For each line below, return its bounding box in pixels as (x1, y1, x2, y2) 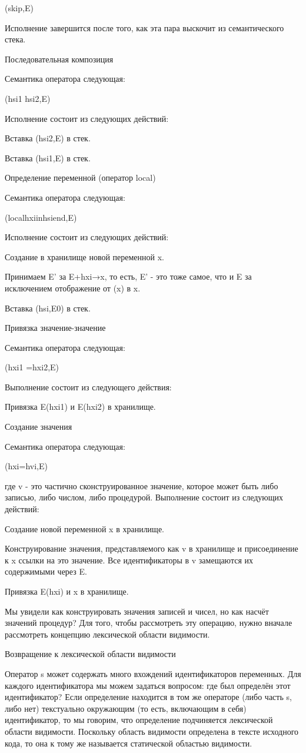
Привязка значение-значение (5, 321, 106, 334)
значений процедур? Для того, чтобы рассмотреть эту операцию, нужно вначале (5, 616, 292, 629)
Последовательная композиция (5, 52, 114, 65)
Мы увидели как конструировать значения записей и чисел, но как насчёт (5, 605, 269, 617)
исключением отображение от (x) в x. (5, 281, 141, 294)
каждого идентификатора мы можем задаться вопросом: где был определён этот (5, 679, 291, 691)
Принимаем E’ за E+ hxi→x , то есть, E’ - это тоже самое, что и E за (5, 270, 252, 283)
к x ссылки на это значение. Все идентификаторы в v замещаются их (5, 553, 253, 566)
